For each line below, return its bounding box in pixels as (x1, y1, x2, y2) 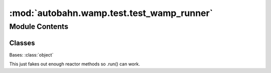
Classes (9, 38, 35, 47)
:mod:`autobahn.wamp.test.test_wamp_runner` (9, 7, 213, 18)
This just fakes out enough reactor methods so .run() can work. (9, 61, 140, 67)
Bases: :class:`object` (9, 51, 54, 57)
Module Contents (9, 22, 69, 31)
